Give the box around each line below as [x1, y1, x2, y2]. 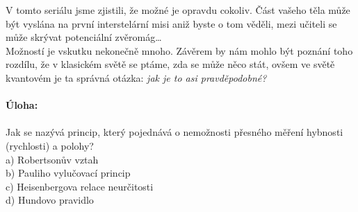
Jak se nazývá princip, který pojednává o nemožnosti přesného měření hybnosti [6, 125, 343, 139]
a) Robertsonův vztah [6, 152, 99, 166]
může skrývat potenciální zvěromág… [6, 30, 162, 44]
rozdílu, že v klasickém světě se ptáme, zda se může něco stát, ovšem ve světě [6, 57, 335, 71]
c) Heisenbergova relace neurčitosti [6, 179, 154, 193]
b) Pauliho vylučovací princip [6, 166, 131, 180]
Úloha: [6, 98, 38, 112]
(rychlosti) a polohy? [6, 138, 94, 152]
